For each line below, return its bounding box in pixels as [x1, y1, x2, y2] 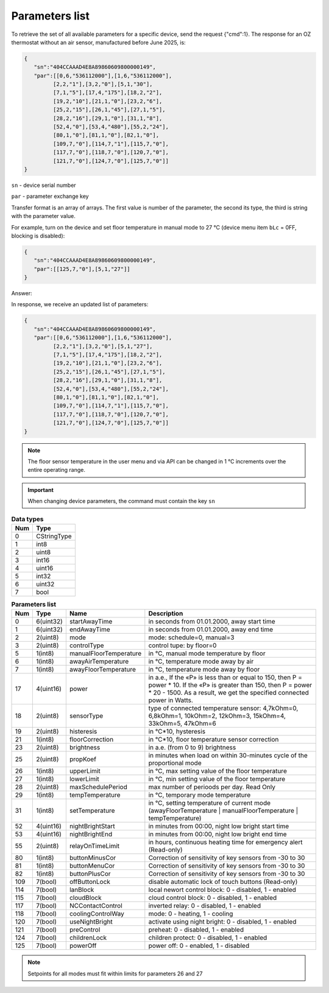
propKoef [69, 755, 97, 763]
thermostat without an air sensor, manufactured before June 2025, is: [11, 38, 186, 46]
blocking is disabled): [11, 232, 65, 239]
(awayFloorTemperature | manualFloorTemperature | [148, 807, 299, 815]
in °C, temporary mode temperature [148, 791, 251, 799]
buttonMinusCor [69, 854, 116, 862]
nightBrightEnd [69, 830, 113, 838]
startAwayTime [69, 617, 113, 626]
